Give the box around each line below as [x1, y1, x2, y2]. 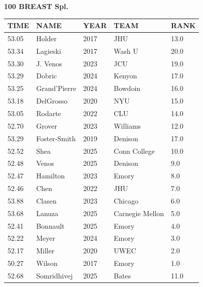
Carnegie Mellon [113, 208, 164, 218]
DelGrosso [36, 95, 68, 106]
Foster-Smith [36, 133, 76, 143]
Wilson [36, 258, 58, 268]
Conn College [113, 145, 155, 156]
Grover [36, 120, 57, 131]
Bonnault [36, 220, 65, 231]
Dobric [36, 70, 57, 81]
